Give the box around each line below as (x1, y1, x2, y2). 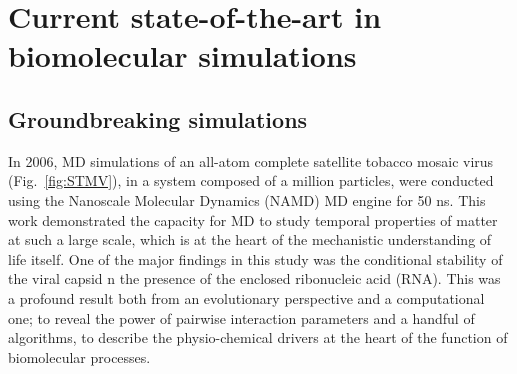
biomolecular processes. (8, 346, 151, 367)
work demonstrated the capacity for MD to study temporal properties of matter (8, 209, 498, 230)
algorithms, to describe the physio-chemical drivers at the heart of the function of (8, 327, 508, 348)
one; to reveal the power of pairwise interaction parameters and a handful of (8, 307, 475, 328)
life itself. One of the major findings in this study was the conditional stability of (8, 248, 503, 269)
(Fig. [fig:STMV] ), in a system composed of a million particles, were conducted (8, 170, 494, 191)
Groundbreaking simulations (8, 103, 308, 134)
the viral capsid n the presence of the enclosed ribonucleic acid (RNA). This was (8, 268, 501, 289)
